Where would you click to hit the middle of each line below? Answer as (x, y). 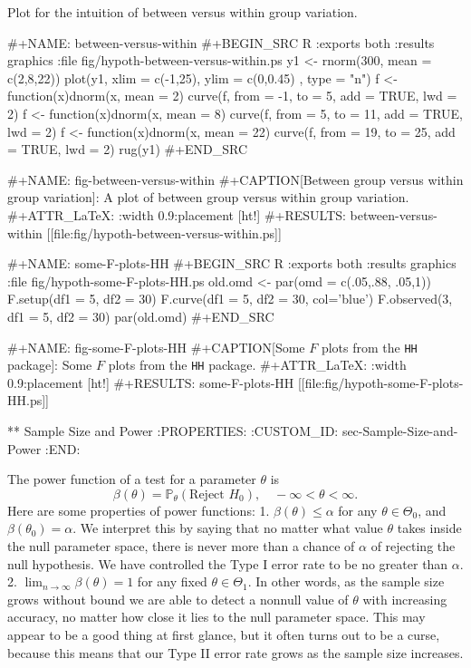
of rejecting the (413, 545)
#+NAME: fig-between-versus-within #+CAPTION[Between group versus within (235, 179)
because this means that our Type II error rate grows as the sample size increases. (235, 652)
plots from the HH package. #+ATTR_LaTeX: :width (257, 365)
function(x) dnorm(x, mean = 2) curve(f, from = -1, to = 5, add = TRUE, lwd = (232, 96)
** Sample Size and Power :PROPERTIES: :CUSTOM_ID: (173, 431)
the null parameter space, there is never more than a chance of (181, 545)
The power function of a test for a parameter (132, 479)
